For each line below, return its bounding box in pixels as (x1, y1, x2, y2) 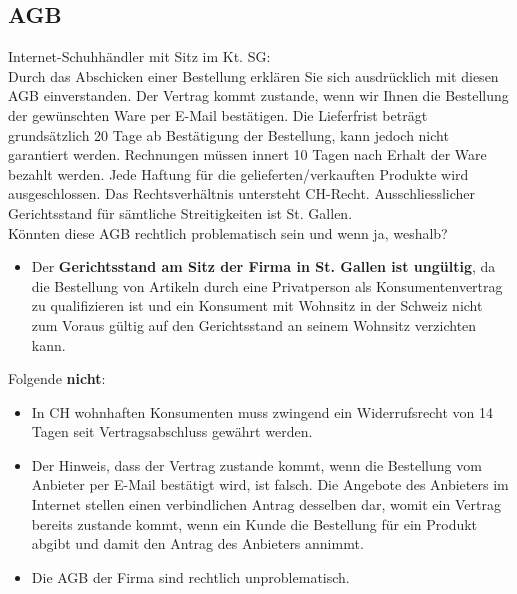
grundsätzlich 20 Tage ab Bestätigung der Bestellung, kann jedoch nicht (8, 124, 449, 145)
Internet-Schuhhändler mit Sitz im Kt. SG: (8, 46, 271, 67)
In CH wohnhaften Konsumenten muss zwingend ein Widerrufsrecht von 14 (31, 401, 494, 422)
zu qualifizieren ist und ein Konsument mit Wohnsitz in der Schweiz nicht (31, 295, 483, 316)
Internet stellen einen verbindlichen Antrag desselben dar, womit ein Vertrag (31, 494, 501, 515)
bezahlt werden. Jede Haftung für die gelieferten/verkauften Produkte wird (8, 163, 469, 184)
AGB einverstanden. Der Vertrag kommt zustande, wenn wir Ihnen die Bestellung (8, 85, 509, 106)
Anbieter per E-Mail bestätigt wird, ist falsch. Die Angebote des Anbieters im (31, 474, 509, 495)
